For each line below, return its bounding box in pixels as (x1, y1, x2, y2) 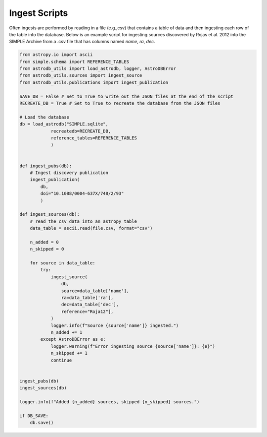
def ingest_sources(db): (19, 211, 80, 217)
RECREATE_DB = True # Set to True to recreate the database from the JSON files (19, 101, 221, 106)
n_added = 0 (30, 239, 59, 245)
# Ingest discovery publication (30, 170, 109, 176)
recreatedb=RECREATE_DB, (50, 128, 111, 134)
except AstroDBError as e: (40, 336, 106, 342)
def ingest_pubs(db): (19, 163, 72, 169)
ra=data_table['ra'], (61, 295, 114, 300)
